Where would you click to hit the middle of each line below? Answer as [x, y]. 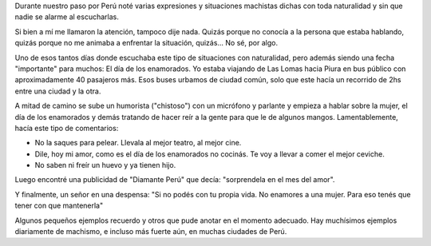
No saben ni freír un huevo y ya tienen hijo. [105, 165]
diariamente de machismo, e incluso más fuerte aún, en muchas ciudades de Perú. [151, 232]
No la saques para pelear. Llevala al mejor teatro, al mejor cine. [138, 143]
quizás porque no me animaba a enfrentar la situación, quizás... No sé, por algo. [146, 43]
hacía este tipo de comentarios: [67, 128]
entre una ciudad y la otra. [58, 91]
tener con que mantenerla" [59, 206]
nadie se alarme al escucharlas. [67, 17]
